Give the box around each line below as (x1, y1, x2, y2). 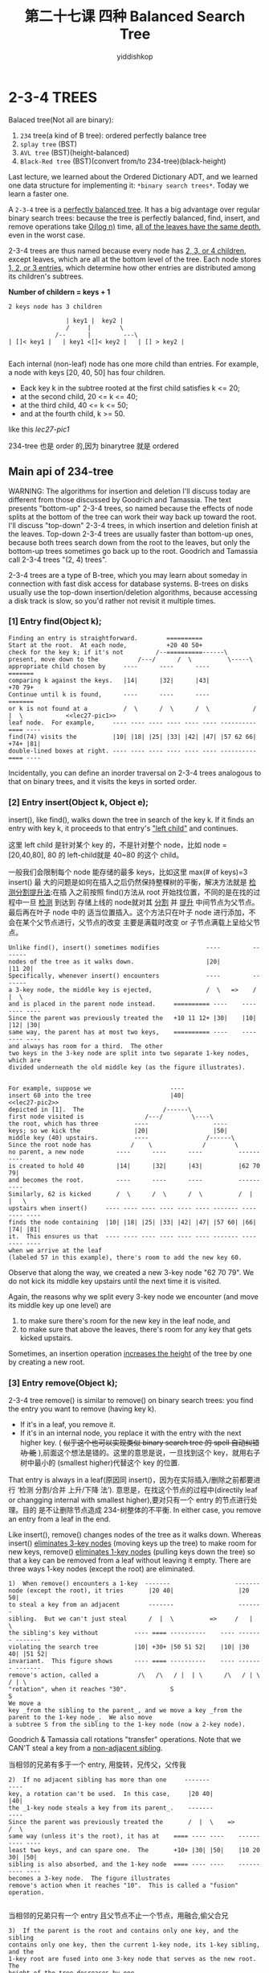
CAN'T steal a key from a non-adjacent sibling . (8, 1744, 163, 1753)
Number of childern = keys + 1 (8, 287, 111, 296)
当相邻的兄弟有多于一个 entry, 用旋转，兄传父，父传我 (8, 1760, 186, 1769)
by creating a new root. (8, 1357, 85, 1367)
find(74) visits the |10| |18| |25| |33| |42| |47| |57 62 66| (8, 733, 257, 741)
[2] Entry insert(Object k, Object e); (8, 796, 149, 807)
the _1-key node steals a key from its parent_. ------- (8, 1804, 214, 1812)
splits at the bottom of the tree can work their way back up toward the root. (8, 512, 257, 522)
